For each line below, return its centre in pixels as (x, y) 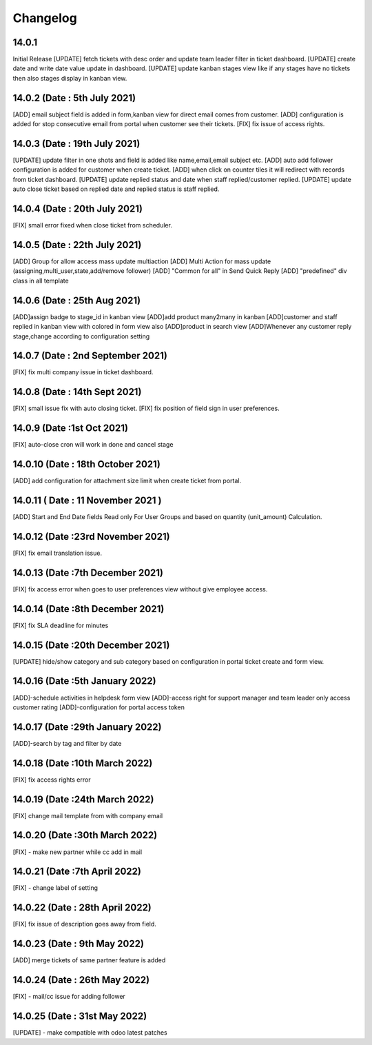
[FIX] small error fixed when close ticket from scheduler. (92, 225)
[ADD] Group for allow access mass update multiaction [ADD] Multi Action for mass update (142, 261)
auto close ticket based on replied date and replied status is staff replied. (116, 189)
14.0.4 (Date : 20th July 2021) (77, 209)
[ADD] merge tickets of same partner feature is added (89, 960)
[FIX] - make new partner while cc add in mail (77, 852)
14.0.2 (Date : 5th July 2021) (74, 98)
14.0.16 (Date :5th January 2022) (84, 681)
